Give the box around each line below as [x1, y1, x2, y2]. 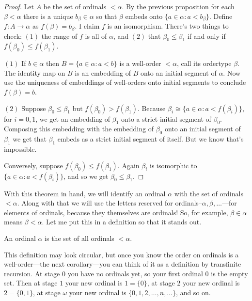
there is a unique [23, 11, 73, 21]
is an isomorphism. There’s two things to [107, 21, 229, 31]
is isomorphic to [150, 160, 197, 170]
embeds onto [125, 11, 163, 21]
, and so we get [63, 171, 109, 181]
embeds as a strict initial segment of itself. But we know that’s [57, 134, 244, 144]
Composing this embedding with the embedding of [4, 124, 154, 134]
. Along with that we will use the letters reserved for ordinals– [17, 198, 202, 208]
